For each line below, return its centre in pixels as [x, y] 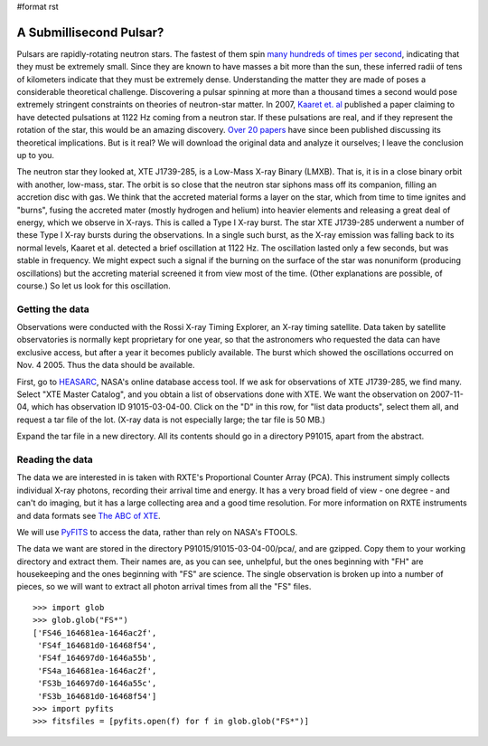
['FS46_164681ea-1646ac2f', [95, 633]
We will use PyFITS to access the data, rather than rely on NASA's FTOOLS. [157, 532]
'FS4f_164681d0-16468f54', [97, 646]
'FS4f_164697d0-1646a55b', [97, 658]
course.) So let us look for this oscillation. [94, 286]
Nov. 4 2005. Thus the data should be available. [106, 365]
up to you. [35, 156]
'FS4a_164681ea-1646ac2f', [97, 670]
